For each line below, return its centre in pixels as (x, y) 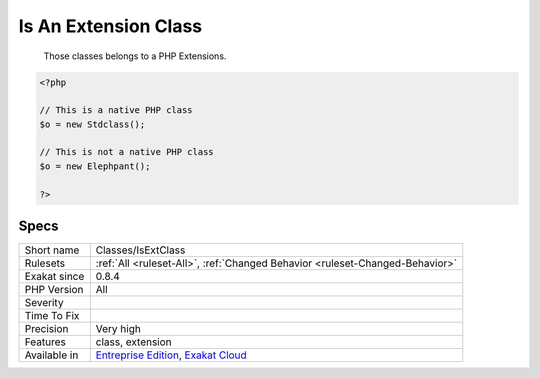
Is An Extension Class (110, 26)
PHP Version (54, 290)
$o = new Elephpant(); (95, 166)
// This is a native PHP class (116, 110)
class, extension (133, 342)
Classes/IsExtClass (140, 250)
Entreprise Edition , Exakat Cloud (171, 355)
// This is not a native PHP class (126, 152)
